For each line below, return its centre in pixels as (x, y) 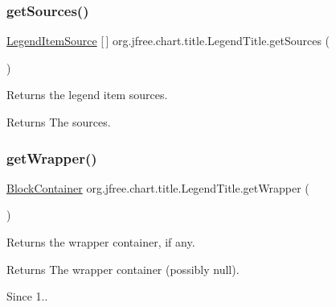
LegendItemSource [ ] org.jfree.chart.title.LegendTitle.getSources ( (168, 41)
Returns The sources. (59, 122)
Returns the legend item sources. (87, 95)
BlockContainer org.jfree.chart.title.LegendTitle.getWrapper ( (158, 187)
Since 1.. (27, 296)
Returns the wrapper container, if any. (101, 242)
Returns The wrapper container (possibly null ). (123, 269)
